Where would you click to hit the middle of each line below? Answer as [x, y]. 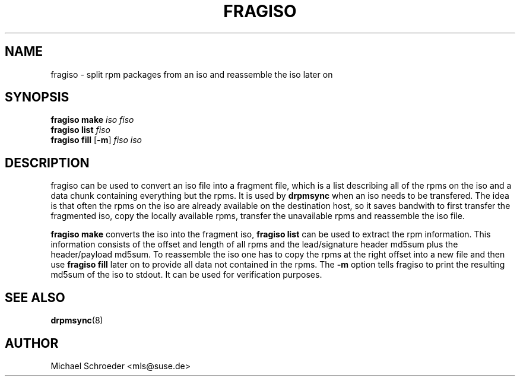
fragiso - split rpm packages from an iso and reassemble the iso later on [192, 74]
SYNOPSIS [37, 97]
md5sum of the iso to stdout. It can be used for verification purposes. [186, 275]
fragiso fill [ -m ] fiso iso [96, 140]
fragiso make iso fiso [92, 120]
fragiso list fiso [80, 130]
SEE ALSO [35, 297]
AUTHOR [32, 343]
